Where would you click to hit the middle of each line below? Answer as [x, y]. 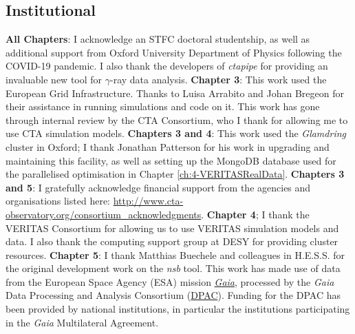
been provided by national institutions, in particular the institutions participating [178, 309]
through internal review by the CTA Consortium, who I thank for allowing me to [177, 119]
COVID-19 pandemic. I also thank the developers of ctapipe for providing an [167, 66]
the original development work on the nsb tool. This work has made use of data [173, 268]
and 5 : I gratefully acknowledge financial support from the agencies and [158, 187]
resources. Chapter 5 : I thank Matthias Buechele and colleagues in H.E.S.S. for [175, 254]
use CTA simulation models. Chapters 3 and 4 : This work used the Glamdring [176, 133]
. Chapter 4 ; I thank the [255, 214]
